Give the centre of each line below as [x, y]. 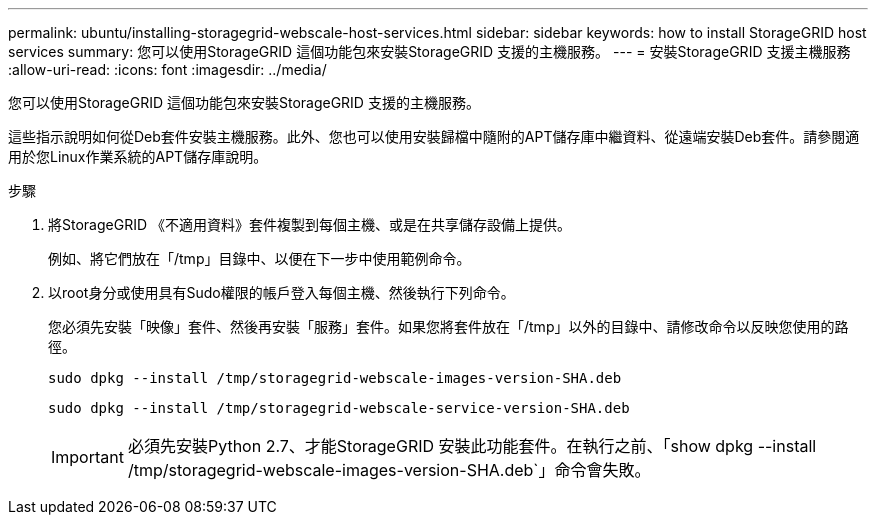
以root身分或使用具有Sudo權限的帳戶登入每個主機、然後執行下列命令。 [281, 292]
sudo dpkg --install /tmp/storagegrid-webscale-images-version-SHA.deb [335, 378]
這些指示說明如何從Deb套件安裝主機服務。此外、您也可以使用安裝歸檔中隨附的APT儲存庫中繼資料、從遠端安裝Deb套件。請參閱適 [434, 136]
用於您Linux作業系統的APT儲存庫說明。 [138, 156]
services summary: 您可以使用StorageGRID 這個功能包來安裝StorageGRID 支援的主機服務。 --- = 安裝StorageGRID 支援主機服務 [429, 51]
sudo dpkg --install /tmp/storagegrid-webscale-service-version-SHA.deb [339, 408]
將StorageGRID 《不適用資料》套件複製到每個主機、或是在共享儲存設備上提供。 [309, 224]
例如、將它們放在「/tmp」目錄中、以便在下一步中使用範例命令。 [259, 258]
